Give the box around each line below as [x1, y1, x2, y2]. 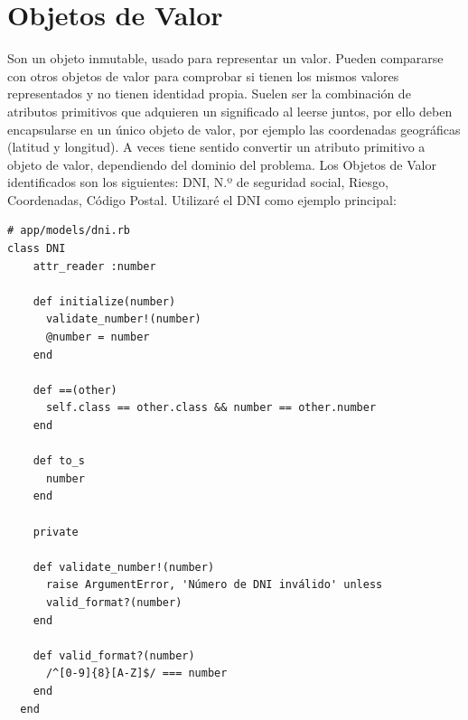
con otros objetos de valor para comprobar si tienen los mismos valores [7, 66, 399, 85]
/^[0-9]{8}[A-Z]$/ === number [45, 667, 228, 680]
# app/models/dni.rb [7, 224, 131, 238]
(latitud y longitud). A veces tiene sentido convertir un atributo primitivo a [7, 137, 426, 156]
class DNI [7, 242, 66, 256]
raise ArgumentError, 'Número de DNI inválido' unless [45, 578, 383, 592]
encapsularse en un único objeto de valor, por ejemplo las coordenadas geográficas [7, 119, 461, 138]
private [33, 525, 79, 538]
